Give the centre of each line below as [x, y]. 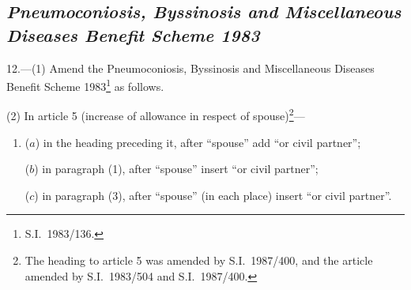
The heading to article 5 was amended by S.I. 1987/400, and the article [199, 260]
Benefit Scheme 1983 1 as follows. [85, 85]
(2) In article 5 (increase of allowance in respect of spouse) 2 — [156, 115]
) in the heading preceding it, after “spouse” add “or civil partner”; [198, 142]
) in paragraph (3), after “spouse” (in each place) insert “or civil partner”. [213, 195]
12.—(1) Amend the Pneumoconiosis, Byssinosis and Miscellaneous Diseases [190, 68]
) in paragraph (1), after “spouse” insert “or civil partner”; [176, 169]
